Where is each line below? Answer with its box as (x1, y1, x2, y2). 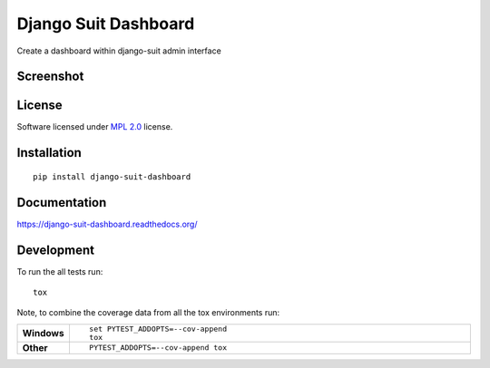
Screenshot (16, 69, 84, 84)
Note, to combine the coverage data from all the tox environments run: (16, 307, 280, 318)
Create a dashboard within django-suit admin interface (16, 45, 221, 56)
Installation (16, 145, 82, 160)
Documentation (16, 195, 107, 210)
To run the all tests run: (16, 266, 103, 276)
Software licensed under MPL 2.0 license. (16, 121, 173, 132)
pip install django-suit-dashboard (33, 171, 191, 181)
